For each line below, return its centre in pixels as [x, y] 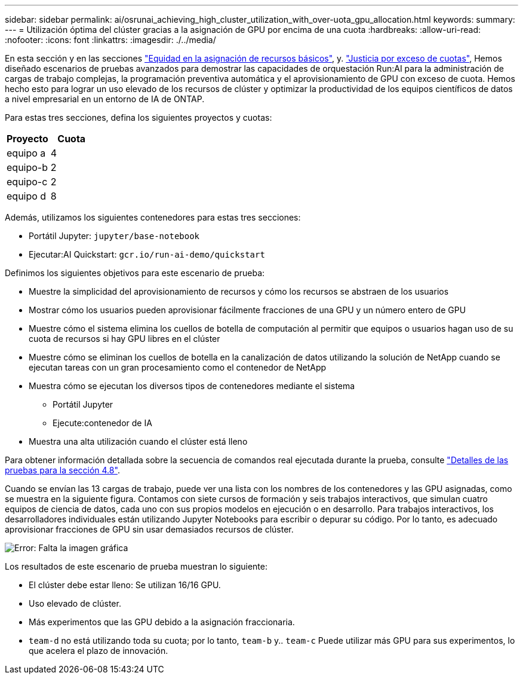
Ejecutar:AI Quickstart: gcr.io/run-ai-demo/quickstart [147, 254]
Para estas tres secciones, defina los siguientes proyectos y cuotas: [139, 117]
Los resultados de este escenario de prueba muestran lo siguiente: [136, 566]
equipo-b [27, 167]
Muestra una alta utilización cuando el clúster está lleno [138, 441]
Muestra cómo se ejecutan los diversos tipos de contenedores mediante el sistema [192, 386]
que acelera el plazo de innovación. [99, 651]
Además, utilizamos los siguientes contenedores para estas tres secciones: [153, 217]
